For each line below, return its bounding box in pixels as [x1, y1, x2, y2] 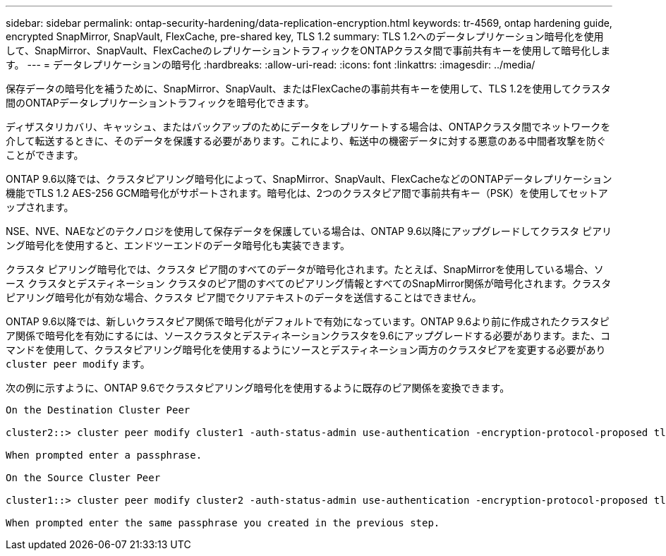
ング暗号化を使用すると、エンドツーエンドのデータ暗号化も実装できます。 [6, 239, 351, 251]
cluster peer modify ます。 [6, 358, 150, 370]
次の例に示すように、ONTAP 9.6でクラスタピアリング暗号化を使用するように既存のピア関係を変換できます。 [6, 382, 510, 394]
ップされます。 [6, 201, 74, 213]
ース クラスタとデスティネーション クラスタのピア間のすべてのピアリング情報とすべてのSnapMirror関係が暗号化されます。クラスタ [6, 277, 612, 289]
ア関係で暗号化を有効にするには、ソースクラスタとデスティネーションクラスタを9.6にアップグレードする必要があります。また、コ [6, 330, 611, 342]
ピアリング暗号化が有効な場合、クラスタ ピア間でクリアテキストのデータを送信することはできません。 [6, 291, 482, 303]
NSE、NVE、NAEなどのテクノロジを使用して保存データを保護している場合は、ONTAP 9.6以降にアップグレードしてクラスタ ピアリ [6, 225, 612, 237]
